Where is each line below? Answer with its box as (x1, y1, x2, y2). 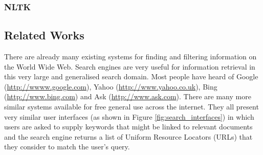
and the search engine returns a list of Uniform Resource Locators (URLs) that (4, 131, 253, 142)
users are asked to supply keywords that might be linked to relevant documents (4, 121, 253, 132)
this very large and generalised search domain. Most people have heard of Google (4, 71, 258, 82)
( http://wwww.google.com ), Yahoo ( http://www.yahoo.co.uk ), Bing (4, 81, 217, 92)
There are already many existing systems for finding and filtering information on (4, 51, 257, 62)
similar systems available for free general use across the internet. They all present (4, 101, 259, 112)
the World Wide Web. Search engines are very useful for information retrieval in (4, 61, 255, 72)
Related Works (4, 27, 84, 43)
